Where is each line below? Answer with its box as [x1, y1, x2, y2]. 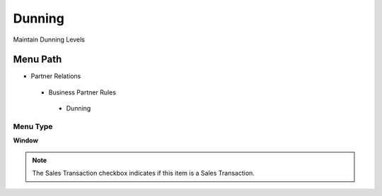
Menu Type [13, 122, 53, 131]
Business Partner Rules [48, 88, 117, 97]
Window [13, 136, 39, 145]
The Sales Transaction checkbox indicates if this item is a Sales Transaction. [32, 169, 255, 178]
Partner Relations [30, 72, 81, 80]
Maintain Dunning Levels [13, 35, 85, 44]
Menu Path [13, 54, 62, 66]
